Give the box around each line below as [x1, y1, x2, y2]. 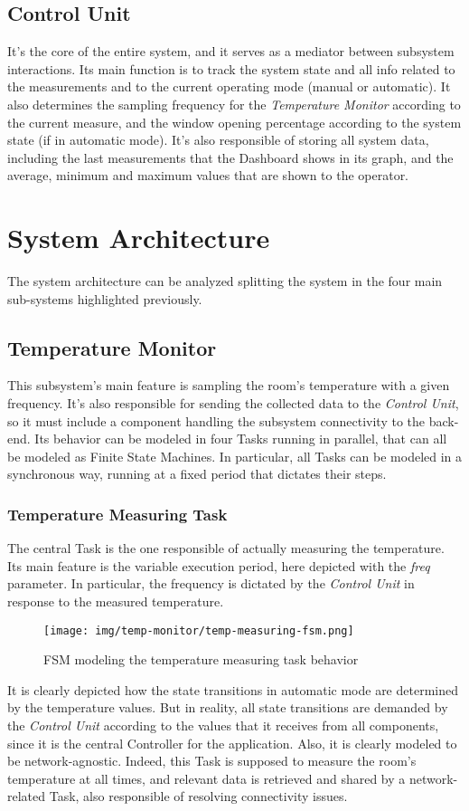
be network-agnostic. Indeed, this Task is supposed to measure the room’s [7, 751, 417, 770]
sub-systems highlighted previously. [7, 289, 202, 308]
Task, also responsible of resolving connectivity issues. [49, 787, 348, 806]
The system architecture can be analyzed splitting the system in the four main [7, 272, 443, 291]
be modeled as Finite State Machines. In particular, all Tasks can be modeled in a [7, 446, 463, 465]
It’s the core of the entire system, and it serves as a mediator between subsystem [7, 42, 455, 61]
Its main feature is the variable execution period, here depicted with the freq [7, 556, 430, 575]
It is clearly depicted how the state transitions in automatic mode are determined [7, 680, 458, 699]
